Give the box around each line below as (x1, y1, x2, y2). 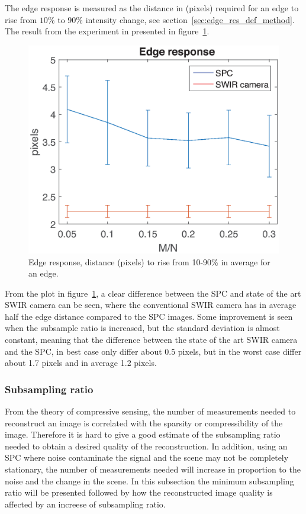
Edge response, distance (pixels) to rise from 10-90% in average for (28, 255, 270, 268)
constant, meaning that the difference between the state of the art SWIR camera (5, 333, 298, 346)
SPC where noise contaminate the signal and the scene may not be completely (5, 451, 289, 464)
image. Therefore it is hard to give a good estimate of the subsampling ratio (5, 428, 281, 441)
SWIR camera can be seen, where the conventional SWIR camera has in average (5, 298, 297, 311)
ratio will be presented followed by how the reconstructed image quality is (5, 486, 273, 499)
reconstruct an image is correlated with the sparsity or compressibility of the (5, 416, 283, 429)
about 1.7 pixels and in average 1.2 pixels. (5, 356, 157, 369)
